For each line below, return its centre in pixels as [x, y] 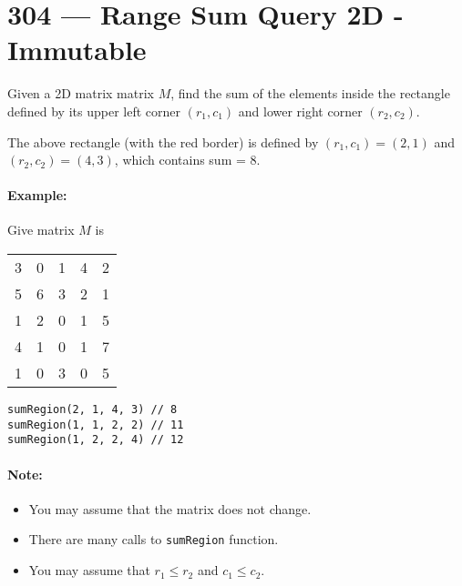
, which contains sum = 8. [187, 160]
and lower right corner [300, 111]
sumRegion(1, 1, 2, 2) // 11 [96, 424]
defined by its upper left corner [94, 111]
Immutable [77, 50]
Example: [37, 195]
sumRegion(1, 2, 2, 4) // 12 [96, 440]
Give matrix [41, 230]
